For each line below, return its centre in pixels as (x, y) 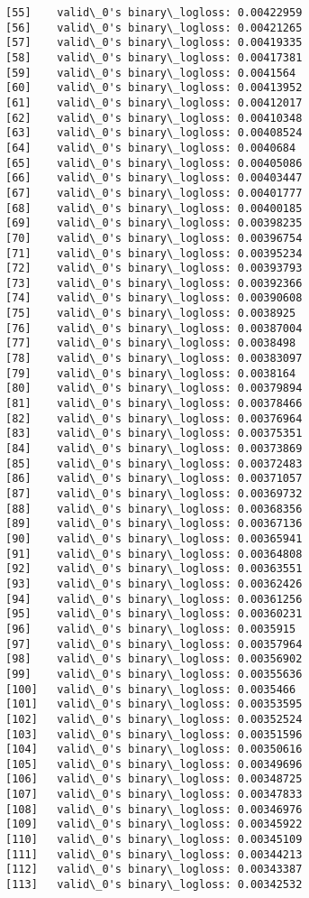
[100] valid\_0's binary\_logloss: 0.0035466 (151, 689)
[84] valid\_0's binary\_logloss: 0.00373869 (154, 449)
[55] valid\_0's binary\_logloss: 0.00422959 (154, 13)
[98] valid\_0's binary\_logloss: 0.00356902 (154, 659)
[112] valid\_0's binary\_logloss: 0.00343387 (154, 870)
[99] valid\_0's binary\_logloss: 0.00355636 (154, 674)
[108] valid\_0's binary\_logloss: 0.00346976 (154, 809)
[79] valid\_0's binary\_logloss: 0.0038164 (151, 373)
